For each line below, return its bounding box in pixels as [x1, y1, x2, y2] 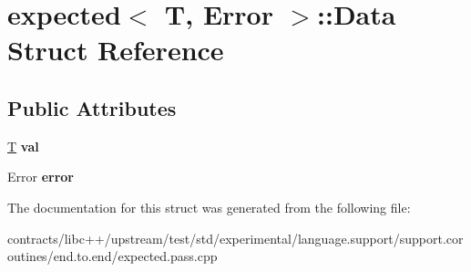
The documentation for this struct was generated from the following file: [7, 197, 411, 216]
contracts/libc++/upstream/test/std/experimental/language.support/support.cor [7, 228, 464, 247]
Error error [7, 167, 75, 186]
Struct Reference [7, 31, 224, 68]
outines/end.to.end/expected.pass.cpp [7, 246, 218, 266]
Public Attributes [7, 93, 177, 121]
